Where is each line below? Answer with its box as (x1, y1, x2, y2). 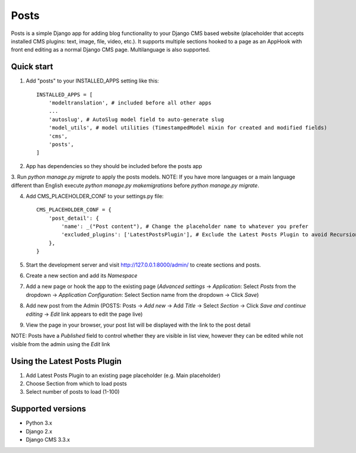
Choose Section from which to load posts (26, 380, 127, 387)
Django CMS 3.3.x (26, 436, 71, 444)
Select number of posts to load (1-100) (26, 388, 120, 395)
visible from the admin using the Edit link (11, 340, 110, 347)
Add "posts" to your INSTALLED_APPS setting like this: (26, 77, 160, 84)
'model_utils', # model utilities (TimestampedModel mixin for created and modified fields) (48, 125, 328, 131)
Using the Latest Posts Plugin (11, 356, 122, 366)
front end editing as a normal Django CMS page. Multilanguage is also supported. (11, 46, 211, 53)
